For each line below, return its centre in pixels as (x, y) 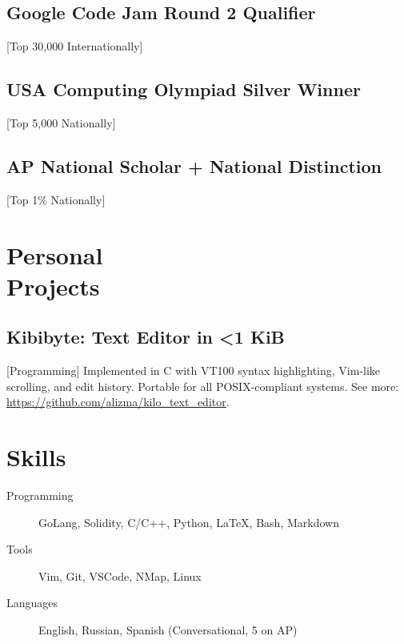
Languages (32, 603)
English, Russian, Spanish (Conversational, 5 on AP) (168, 630)
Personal (55, 254)
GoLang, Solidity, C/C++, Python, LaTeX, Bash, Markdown (189, 522)
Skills (36, 457)
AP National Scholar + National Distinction (194, 165)
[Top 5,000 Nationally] (61, 123)
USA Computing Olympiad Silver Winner (184, 89)
